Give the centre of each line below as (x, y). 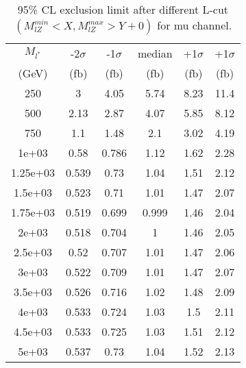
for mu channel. (195, 25)
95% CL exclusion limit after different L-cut (123, 9)
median (155, 53)
